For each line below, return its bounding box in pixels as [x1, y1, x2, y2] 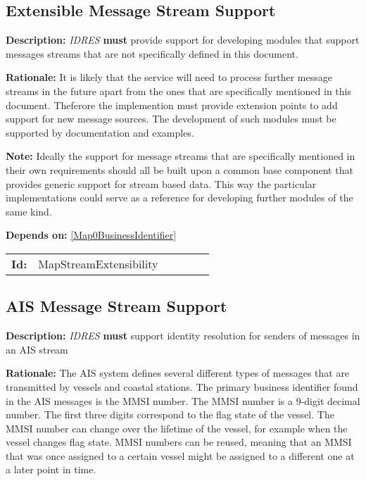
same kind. [6, 204, 52, 218]
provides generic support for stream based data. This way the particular [6, 176, 317, 191]
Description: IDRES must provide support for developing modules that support [6, 32, 360, 47]
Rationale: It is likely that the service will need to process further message [6, 70, 332, 85]
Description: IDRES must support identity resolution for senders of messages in [6, 328, 360, 343]
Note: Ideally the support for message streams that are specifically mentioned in [6, 149, 355, 163]
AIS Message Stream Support [6, 295, 227, 317]
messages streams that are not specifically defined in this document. [6, 46, 298, 61]
